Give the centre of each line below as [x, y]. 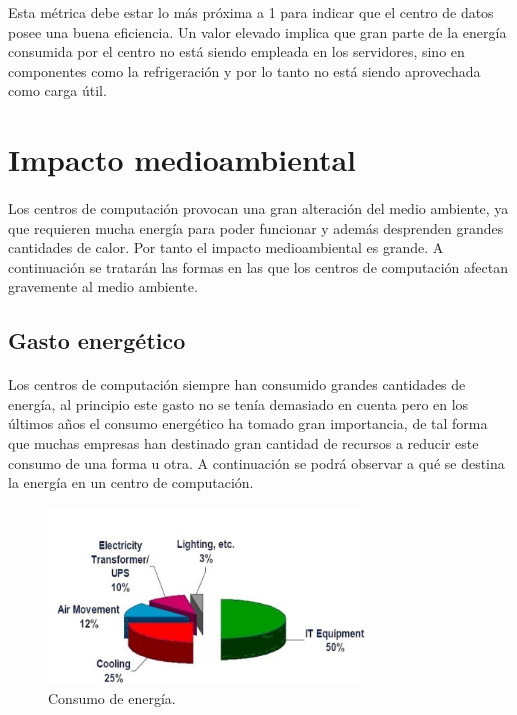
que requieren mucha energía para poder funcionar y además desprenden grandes [256, 227]
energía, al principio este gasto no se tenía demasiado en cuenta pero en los [238, 403]
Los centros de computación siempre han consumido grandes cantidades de [237, 384]
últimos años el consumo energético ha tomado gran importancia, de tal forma [248, 423]
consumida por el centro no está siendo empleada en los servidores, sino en [236, 51]
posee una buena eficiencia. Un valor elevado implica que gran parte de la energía [257, 31]
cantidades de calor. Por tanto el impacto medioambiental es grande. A [226, 247]
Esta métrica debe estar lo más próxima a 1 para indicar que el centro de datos [251, 12]
